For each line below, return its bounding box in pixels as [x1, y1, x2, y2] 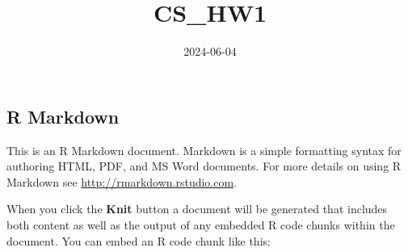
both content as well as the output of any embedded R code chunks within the [6, 216, 395, 233]
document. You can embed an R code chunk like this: [6, 232, 271, 249]
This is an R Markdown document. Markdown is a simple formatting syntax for [6, 141, 402, 158]
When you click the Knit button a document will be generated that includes [6, 200, 388, 217]
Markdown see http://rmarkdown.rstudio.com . [6, 173, 238, 190]
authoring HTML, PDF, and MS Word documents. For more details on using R [6, 157, 402, 174]
